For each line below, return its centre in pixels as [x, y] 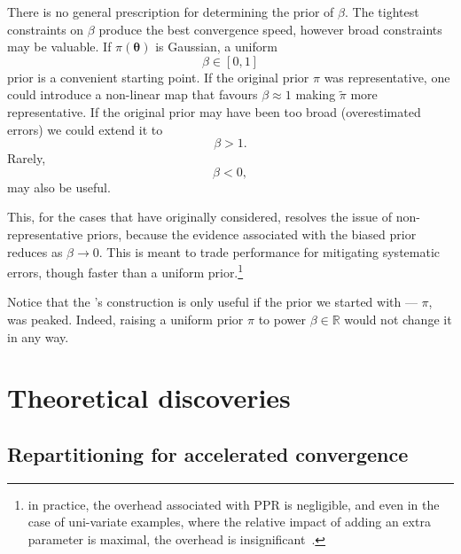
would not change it [398, 319]
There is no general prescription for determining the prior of [171, 12]
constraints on [46, 29]
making [316, 94]
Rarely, [27, 158]
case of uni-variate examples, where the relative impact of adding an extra [229, 522]
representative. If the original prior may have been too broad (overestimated [214, 111]
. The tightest [382, 12]
